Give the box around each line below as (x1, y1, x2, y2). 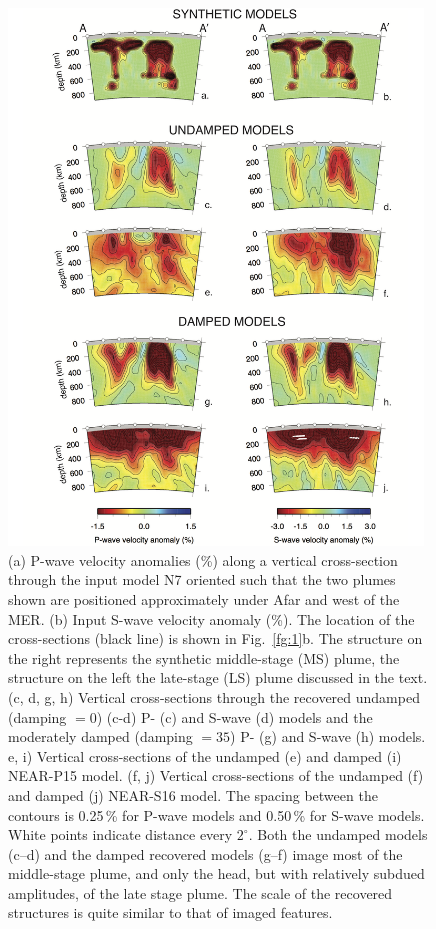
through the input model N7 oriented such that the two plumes (8, 569, 396, 590)
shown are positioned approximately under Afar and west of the (8, 588, 400, 609)
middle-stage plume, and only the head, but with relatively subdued (8, 863, 425, 884)
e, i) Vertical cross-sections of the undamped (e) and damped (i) (8, 745, 402, 766)
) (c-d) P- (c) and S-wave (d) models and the (96, 706, 373, 727)
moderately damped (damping (8, 726, 193, 747)
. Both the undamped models (248, 824, 428, 845)
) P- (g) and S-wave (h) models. (230, 726, 426, 747)
